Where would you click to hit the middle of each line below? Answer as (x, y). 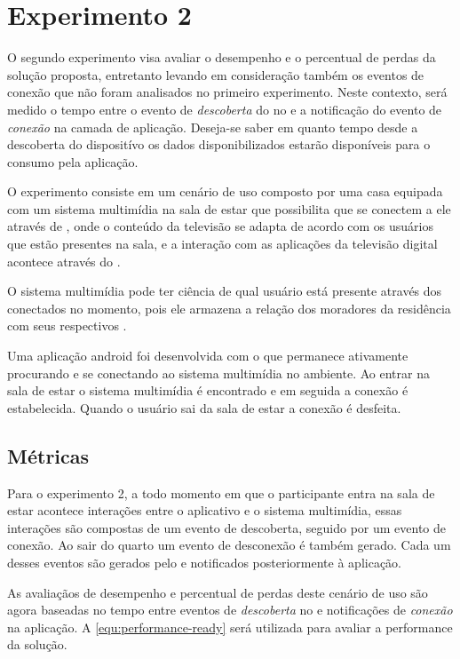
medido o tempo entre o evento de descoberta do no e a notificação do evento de (225, 109)
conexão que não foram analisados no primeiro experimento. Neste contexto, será (227, 92)
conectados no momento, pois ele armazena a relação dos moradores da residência (229, 308)
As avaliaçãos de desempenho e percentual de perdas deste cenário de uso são (218, 592)
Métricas (48, 455)
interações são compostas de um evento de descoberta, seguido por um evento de (227, 527)
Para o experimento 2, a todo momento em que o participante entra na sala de (221, 492)
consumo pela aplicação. (73, 161)
